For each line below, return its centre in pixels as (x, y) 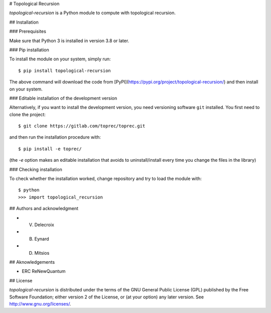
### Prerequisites (28, 31)
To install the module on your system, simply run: (60, 59)
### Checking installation (36, 169)
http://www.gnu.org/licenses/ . (40, 303)
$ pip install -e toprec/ (50, 149)
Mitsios (42, 253)
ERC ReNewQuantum (44, 271)
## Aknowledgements (32, 262)
